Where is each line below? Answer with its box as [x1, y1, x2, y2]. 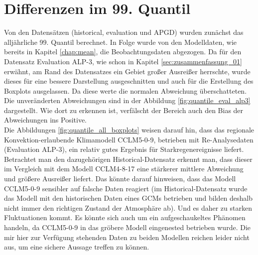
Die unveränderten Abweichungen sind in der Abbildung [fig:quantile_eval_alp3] [4, 95, 251, 106]
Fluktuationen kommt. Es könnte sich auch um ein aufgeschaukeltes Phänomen [4, 212, 246, 223]
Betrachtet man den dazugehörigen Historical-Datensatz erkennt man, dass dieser [4, 153, 253, 164]
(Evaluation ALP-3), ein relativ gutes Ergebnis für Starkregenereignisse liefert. [4, 144, 244, 154]
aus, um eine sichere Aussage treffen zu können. [4, 242, 149, 252]
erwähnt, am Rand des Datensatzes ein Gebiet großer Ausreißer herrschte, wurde [4, 66, 251, 76]
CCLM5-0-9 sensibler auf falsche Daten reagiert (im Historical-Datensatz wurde [4, 183, 248, 193]
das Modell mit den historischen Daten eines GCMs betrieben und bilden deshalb [4, 193, 253, 203]
